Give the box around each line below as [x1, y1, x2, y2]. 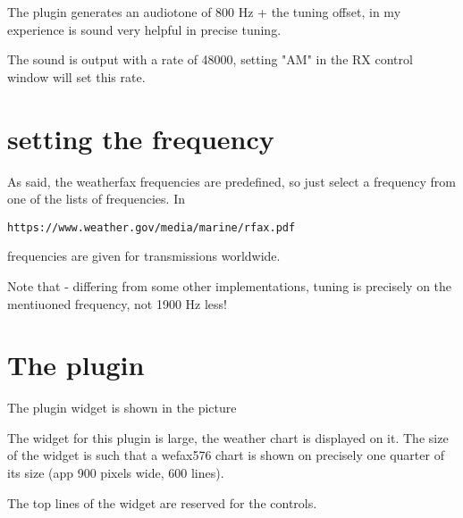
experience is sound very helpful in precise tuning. [7, 20, 282, 38]
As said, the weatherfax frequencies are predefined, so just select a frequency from [7, 171, 456, 190]
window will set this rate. [7, 67, 146, 86]
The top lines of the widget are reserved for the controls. [7, 493, 317, 512]
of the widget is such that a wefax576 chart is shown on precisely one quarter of [7, 446, 444, 464]
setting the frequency [7, 120, 274, 156]
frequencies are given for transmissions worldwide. [7, 246, 281, 265]
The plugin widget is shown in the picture [7, 398, 237, 417]
